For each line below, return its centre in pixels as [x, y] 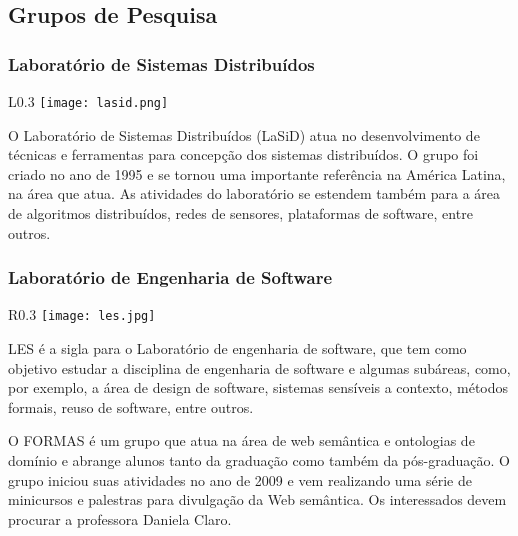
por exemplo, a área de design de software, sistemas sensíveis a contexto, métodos [258, 387]
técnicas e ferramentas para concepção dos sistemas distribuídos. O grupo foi [243, 154]
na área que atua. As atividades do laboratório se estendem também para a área [254, 193]
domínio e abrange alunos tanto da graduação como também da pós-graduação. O [259, 460]
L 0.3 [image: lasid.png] [88, 101]
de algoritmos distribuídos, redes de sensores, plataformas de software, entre [240, 213]
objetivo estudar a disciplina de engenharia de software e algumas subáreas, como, [259, 367]
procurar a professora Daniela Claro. [120, 518]
